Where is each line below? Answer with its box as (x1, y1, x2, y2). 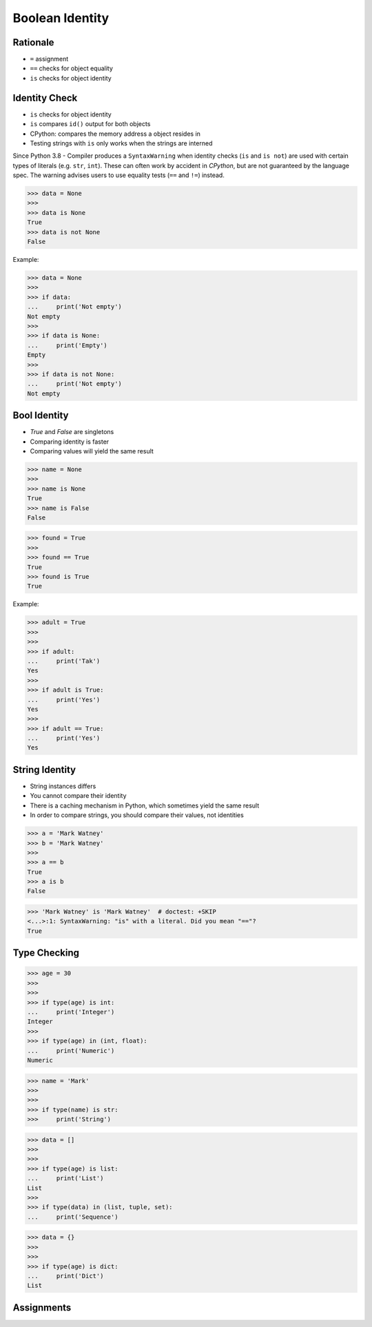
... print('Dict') (27, 1272, 104, 1279)
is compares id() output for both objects (30, 120, 151, 128)
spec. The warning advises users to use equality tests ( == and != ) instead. (12, 171, 225, 179)
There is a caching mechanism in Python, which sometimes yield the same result (30, 801, 260, 810)
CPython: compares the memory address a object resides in (30, 130, 201, 138)
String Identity (12, 763, 76, 775)
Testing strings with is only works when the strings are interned (30, 138, 213, 147)
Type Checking (12, 947, 79, 959)
